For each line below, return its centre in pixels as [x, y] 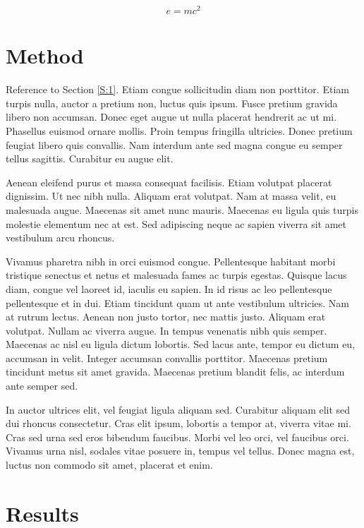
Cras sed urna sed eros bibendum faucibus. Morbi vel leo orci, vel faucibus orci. [177, 437]
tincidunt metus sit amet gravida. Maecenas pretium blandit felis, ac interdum [175, 372]
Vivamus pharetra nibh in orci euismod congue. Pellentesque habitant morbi [171, 261]
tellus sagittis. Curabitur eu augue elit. [90, 158]
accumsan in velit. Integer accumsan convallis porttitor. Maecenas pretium [167, 358]
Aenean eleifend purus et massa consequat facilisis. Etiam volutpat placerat [169, 182]
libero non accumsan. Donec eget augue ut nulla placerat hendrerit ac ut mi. [171, 117]
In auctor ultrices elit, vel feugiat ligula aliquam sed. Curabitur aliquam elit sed [178, 409]
